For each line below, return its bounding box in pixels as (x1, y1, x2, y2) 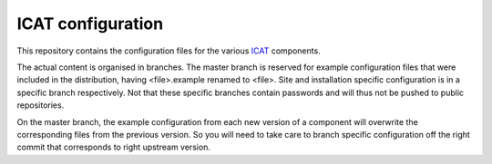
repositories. (16, 100, 65, 111)
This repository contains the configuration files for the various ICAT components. (16, 45, 321, 56)
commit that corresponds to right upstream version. (16, 141, 211, 153)
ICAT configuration (16, 14, 164, 34)
